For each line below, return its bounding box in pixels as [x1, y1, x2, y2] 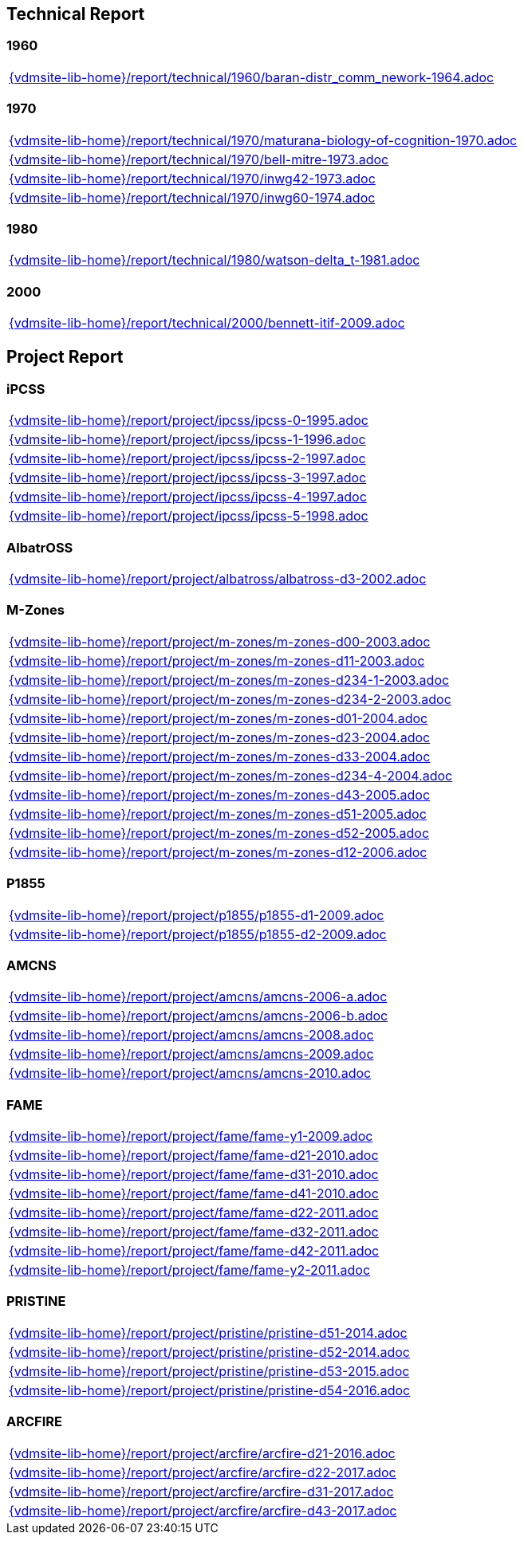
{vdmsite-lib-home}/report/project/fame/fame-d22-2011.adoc [9, 1205, 379, 1221]
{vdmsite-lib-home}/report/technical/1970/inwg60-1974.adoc [9, 189, 376, 206]
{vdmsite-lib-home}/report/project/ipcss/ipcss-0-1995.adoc [9, 412, 368, 429]
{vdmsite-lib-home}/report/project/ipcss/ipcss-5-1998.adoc [9, 508, 368, 525]
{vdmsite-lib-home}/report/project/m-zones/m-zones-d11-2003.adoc [9, 652, 425, 669]
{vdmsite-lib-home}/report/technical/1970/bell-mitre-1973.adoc [9, 151, 389, 167]
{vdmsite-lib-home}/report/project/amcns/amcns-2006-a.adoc [9, 989, 388, 1005]
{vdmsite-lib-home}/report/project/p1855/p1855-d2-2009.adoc [9, 926, 387, 942]
